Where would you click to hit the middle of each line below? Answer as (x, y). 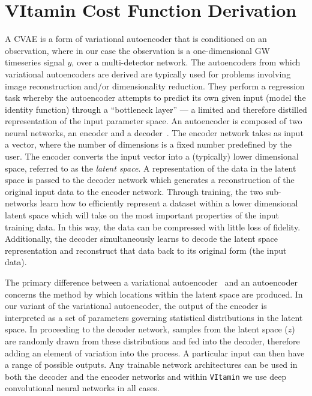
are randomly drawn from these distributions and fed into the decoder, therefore (152, 340)
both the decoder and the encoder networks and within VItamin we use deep (146, 376)
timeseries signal (35, 62)
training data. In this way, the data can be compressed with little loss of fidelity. (153, 226)
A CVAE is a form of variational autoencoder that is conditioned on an (136, 39)
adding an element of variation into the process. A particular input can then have (155, 352)
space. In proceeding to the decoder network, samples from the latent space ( (146, 329)
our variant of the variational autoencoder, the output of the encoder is (136, 306)
